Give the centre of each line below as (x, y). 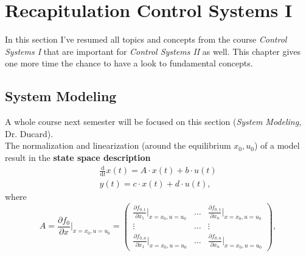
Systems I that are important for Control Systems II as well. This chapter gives (153, 51)
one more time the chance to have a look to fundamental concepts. (129, 63)
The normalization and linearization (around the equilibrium (118, 145)
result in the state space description (78, 157)
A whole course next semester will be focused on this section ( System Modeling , (153, 122)
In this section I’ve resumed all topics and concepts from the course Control (146, 39)
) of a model (277, 145)
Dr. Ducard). (29, 133)
